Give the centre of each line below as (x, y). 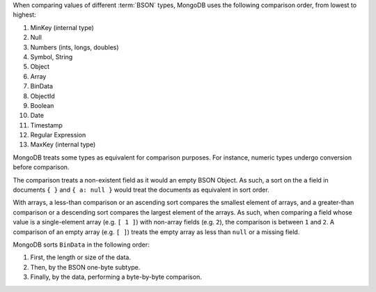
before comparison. (41, 167)
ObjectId (42, 96)
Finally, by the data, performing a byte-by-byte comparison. (116, 277)
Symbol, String (52, 56)
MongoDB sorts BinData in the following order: (81, 245)
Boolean (42, 105)
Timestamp (46, 125)
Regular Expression (58, 135)
